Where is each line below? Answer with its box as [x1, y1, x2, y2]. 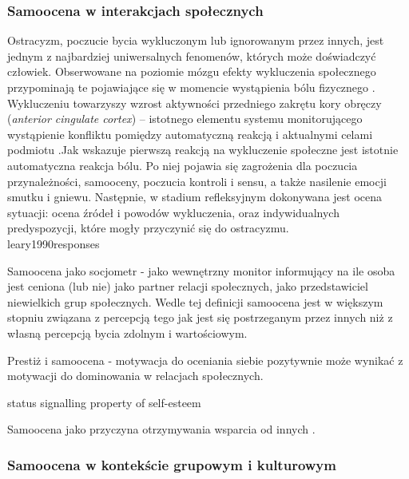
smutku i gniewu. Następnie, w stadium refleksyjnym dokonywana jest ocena [7, 188, 383, 205]
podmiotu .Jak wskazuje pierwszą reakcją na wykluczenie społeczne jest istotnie [7, 141, 399, 158]
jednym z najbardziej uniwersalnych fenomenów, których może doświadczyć [7, 47, 376, 64]
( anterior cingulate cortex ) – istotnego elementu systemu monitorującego [7, 110, 363, 127]
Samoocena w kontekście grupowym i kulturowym [7, 454, 336, 474]
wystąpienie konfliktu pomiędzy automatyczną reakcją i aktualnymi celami [7, 125, 373, 142]
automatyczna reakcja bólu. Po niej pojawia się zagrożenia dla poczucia [7, 156, 358, 173]
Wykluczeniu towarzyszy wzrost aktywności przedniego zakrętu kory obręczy [7, 94, 382, 111]
